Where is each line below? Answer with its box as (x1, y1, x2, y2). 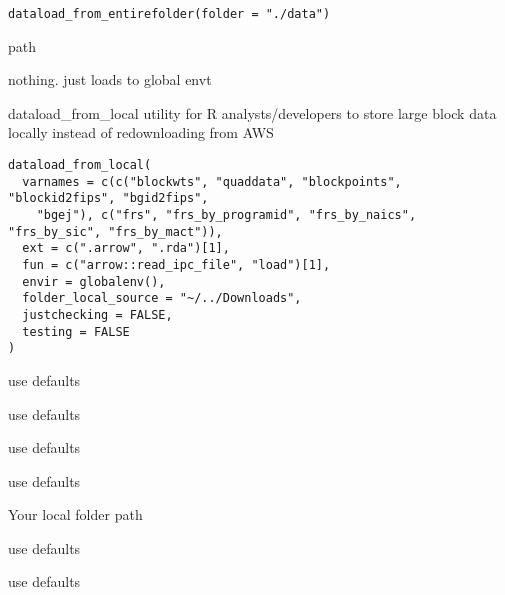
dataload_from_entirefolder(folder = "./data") (8, 7, 331, 21)
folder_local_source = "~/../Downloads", (22, 291, 302, 306)
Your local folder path (8, 504, 143, 525)
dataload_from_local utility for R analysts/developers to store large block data (8, 102, 497, 123)
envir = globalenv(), (22, 274, 166, 289)
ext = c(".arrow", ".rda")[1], (22, 241, 230, 256)
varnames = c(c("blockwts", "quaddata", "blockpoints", (22, 174, 402, 189)
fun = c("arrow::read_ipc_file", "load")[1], (22, 257, 331, 272)
